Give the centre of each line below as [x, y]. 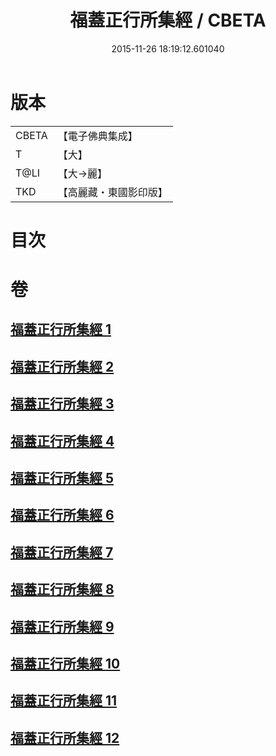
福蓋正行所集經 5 [62, 478]
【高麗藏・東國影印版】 [112, 192]
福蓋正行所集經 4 [62, 441]
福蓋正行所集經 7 [62, 552]
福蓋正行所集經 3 [62, 404]
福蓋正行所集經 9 [62, 626]
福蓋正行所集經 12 [65, 737]
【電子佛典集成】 [97, 136]
